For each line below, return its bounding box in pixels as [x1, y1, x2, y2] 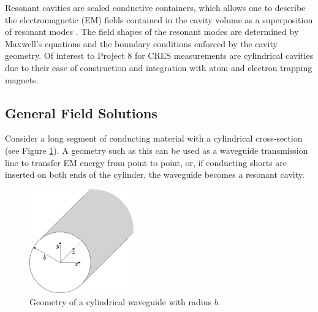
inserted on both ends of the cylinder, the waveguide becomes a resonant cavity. [5, 168, 305, 181]
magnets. [5, 73, 39, 86]
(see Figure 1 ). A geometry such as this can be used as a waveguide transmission [5, 143, 308, 156]
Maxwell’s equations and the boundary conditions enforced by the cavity [5, 37, 278, 50]
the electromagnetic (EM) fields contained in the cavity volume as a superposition [5, 13, 313, 26]
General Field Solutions [5, 103, 157, 122]
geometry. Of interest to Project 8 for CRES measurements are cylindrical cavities [5, 49, 314, 62]
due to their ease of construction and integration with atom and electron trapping [5, 61, 312, 74]
